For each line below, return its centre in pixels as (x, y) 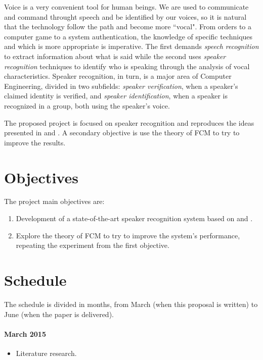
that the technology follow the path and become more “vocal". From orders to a (128, 27)
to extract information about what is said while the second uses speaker (115, 56)
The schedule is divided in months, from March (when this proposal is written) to (131, 304)
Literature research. (46, 353)
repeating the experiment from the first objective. (93, 245)
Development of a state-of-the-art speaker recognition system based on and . (134, 218)
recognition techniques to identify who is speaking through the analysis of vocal (127, 66)
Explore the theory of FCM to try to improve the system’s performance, (128, 235)
